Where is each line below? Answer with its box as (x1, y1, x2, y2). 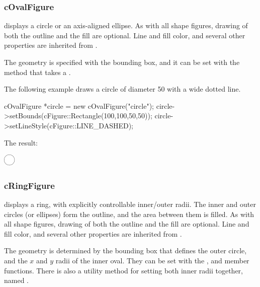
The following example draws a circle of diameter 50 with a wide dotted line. (4, 84, 241, 94)
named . (4, 275, 29, 285)
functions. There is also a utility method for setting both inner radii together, (4, 265, 243, 275)
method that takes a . (4, 66, 71, 77)
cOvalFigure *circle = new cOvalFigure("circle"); (4, 100, 154, 111)
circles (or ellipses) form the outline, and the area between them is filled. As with (4, 208, 254, 219)
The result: (4, 137, 38, 148)
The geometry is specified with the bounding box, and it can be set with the (4, 57, 240, 67)
